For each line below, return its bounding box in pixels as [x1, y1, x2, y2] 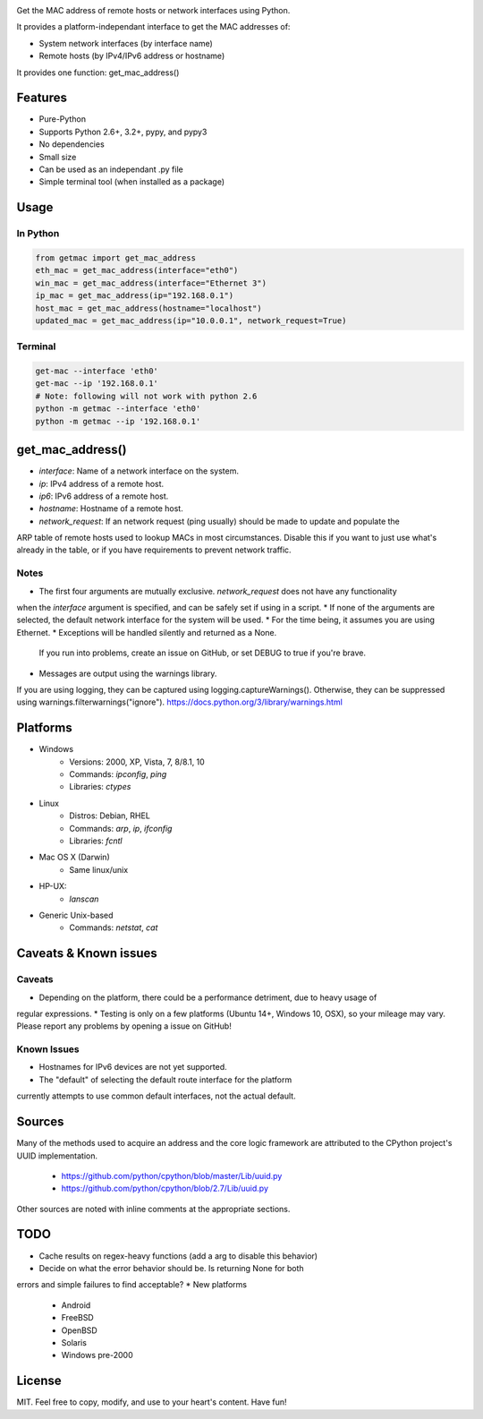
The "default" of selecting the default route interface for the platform [38, 1074, 292, 1085]
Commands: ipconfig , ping [69, 769, 167, 780]
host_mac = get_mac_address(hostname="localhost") [35, 303, 263, 313]
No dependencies [38, 139, 105, 150]
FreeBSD [61, 1312, 94, 1323]
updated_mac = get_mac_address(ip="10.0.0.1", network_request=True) [35, 315, 347, 326]
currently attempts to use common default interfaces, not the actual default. [16, 1090, 296, 1101]
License [16, 1373, 62, 1389]
